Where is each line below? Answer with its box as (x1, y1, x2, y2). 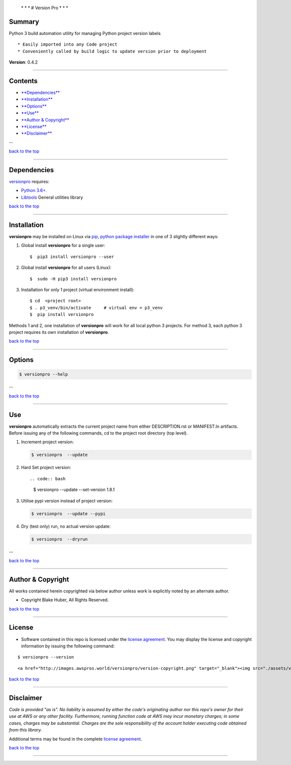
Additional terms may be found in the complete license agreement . (9, 736, 143, 742)
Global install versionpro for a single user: (21, 243, 105, 248)
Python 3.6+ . (21, 188, 47, 193)
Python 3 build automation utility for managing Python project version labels (9, 30, 161, 36)
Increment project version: (21, 439, 74, 445)
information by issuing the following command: (21, 643, 115, 649)
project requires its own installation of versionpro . (9, 330, 109, 335)
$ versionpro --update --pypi (31, 511, 106, 516)
